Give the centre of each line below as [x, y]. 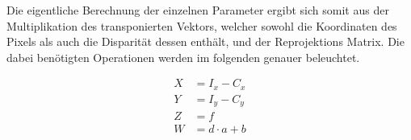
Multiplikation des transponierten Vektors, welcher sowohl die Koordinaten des [202, 25]
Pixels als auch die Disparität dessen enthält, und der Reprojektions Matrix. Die [205, 41]
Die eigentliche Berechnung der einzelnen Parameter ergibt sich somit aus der [198, 10]
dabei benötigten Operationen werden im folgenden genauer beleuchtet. [183, 57]
